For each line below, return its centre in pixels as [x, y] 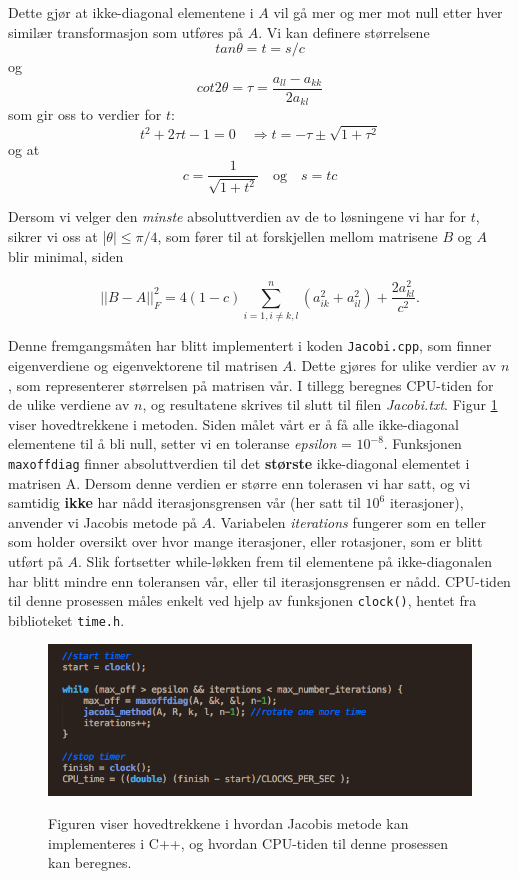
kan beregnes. [90, 862]
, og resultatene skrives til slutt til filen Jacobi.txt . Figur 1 [320, 404]
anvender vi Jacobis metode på [102, 521]
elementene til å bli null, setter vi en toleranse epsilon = [180, 443]
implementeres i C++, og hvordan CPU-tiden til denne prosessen [248, 842]
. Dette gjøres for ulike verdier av [394, 364]
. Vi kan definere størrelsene [344, 31]
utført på [35, 560]
